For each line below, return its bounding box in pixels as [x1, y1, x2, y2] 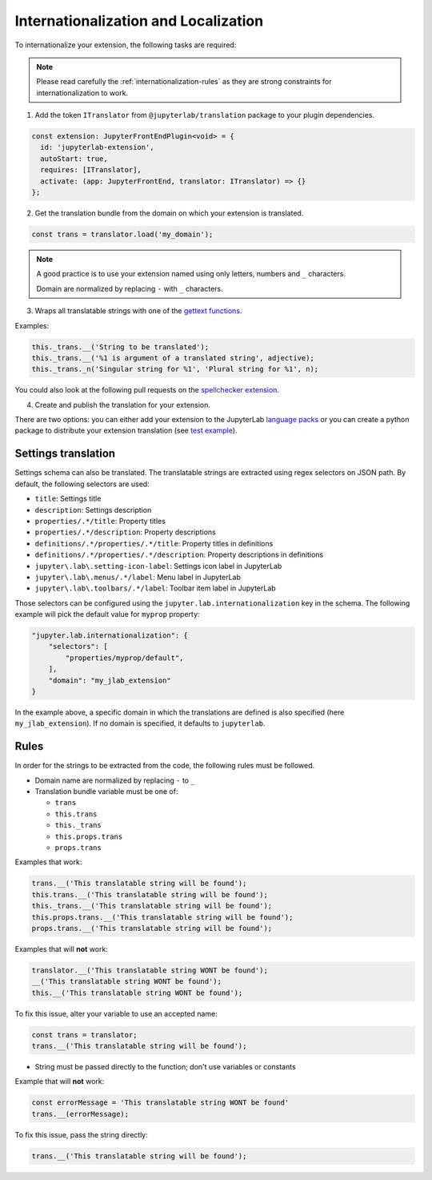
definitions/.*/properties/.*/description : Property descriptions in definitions [34, 550, 324, 560]
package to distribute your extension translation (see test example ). [14, 425, 238, 436]
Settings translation [14, 447, 116, 461]
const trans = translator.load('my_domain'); [31, 230, 214, 240]
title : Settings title [34, 493, 102, 504]
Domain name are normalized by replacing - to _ [34, 775, 195, 785]
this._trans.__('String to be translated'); [31, 342, 210, 352]
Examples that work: [14, 857, 82, 867]
